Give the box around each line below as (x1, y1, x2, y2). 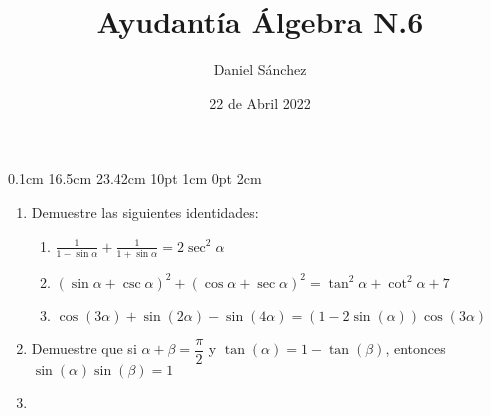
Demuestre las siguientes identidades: (31, 201, 259, 222)
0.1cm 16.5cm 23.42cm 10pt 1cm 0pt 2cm (8, 168, 262, 189)
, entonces (385, 338, 446, 359)
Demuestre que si (31, 338, 137, 359)
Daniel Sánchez (213, 59, 307, 80)
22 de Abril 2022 (209, 92, 311, 113)
